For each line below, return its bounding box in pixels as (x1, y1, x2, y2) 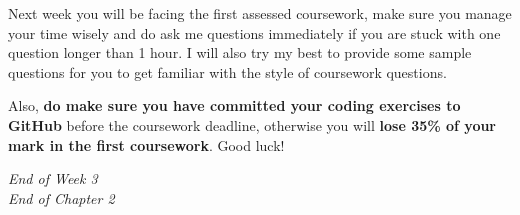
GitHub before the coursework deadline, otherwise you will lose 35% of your (8, 114, 497, 135)
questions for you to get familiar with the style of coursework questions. (8, 61, 447, 82)
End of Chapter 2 (8, 187, 115, 208)
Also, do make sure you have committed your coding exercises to (8, 95, 461, 116)
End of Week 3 (8, 168, 98, 189)
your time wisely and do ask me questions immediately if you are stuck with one (8, 22, 501, 43)
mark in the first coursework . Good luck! (8, 134, 285, 155)
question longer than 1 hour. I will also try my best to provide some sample (8, 42, 472, 63)
